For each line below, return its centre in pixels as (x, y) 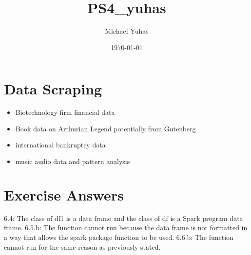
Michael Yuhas (127, 31)
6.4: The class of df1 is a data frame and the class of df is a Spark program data (124, 218)
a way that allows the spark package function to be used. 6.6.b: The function (119, 237)
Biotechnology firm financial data (65, 112)
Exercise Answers (64, 194)
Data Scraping (53, 89)
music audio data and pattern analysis (73, 161)
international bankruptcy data (60, 145)
